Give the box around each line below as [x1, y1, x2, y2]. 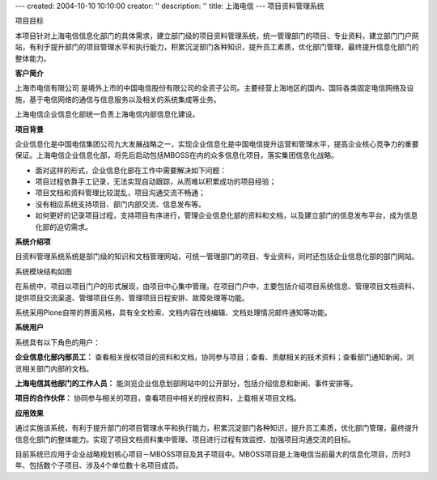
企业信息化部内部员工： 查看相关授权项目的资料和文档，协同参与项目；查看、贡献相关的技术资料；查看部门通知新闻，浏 [15, 352, 414, 362]
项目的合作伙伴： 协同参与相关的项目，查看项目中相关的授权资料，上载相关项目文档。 [15, 393, 301, 403]
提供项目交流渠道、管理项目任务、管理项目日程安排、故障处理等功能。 [15, 292, 249, 303]
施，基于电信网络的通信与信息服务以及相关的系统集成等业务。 [15, 94, 221, 104]
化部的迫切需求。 [35, 222, 92, 232]
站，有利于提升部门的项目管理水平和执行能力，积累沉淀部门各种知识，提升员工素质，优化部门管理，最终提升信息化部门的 [15, 42, 419, 52]
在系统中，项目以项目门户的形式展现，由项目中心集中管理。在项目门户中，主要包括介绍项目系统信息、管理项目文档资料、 [15, 282, 419, 291]
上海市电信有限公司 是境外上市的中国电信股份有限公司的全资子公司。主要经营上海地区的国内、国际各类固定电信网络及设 [15, 83, 414, 93]
